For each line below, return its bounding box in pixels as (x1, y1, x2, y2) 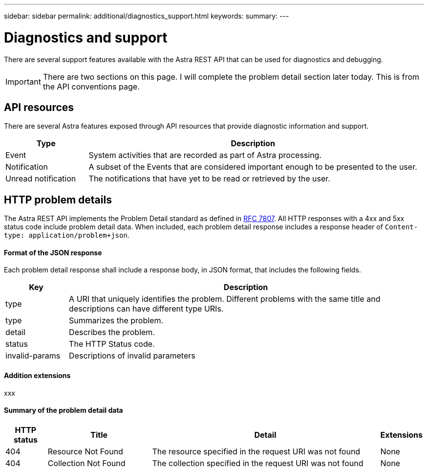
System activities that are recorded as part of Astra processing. (88, 150, 322, 160)
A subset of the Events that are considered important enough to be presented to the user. (88, 162, 417, 172)
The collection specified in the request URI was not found (152, 458, 364, 468)
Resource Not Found (47, 446, 123, 456)
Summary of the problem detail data (4, 406, 123, 415)
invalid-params (5, 351, 61, 361)
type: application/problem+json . (4, 231, 129, 240)
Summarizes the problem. (69, 315, 164, 326)
